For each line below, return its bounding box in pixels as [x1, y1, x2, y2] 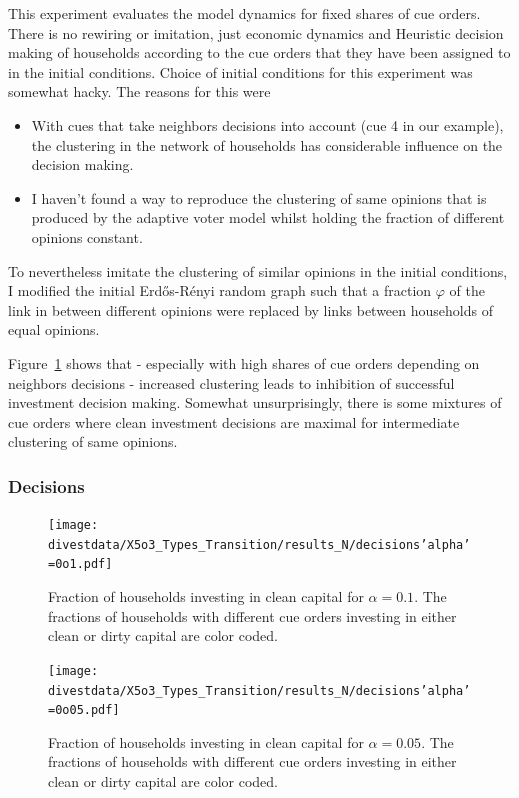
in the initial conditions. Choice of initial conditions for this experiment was [8, 61, 473, 82]
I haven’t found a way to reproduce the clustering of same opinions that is [31, 187, 487, 208]
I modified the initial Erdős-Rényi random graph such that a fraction [8, 280, 432, 301]
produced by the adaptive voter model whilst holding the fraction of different [31, 207, 505, 228]
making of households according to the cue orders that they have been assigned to [8, 42, 511, 63]
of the [449, 280, 485, 301]
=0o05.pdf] [48, 703, 120, 718]
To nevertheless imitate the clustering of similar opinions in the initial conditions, [8, 260, 508, 281]
